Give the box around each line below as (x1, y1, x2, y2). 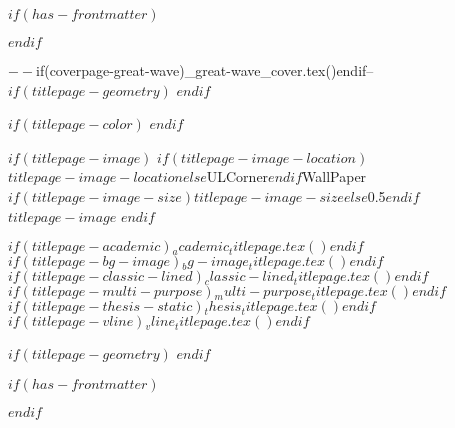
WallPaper (302, 166, 367, 187)
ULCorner (206, 166, 269, 187)
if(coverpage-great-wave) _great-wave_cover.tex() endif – (36, 60, 374, 80)
